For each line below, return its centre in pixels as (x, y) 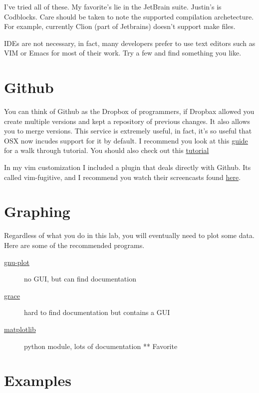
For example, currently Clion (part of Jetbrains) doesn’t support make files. (120, 26)
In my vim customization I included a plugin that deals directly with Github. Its (128, 167)
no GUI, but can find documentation (80, 279)
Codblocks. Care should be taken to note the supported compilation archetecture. (129, 16)
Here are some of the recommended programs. (74, 245)
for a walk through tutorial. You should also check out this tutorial (107, 150)
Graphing (37, 211)
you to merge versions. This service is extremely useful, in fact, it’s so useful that (128, 131)
